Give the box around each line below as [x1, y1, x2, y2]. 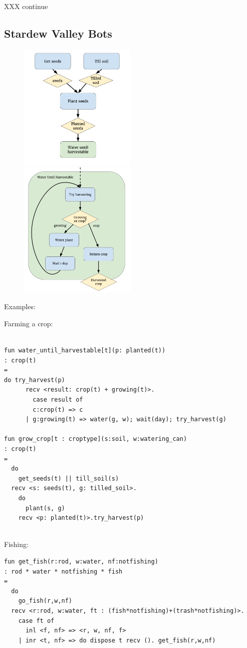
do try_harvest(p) [4, 376, 65, 384]
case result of [33, 396, 83, 404]
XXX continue [4, 1, 48, 11]
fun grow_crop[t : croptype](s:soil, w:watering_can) [4, 435, 187, 443]
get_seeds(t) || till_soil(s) [18, 475, 119, 482]
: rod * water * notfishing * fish [4, 568, 123, 575]
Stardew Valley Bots [4, 25, 112, 41]
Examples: [4, 301, 36, 312]
